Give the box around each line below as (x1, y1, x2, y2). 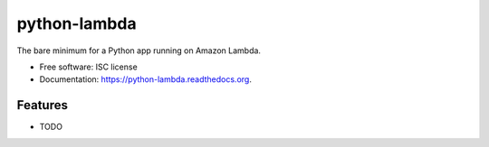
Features (16, 97, 68, 113)
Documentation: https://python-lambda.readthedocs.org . (39, 74, 253, 85)
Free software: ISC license (39, 61, 138, 72)
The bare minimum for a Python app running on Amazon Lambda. (16, 45, 262, 56)
